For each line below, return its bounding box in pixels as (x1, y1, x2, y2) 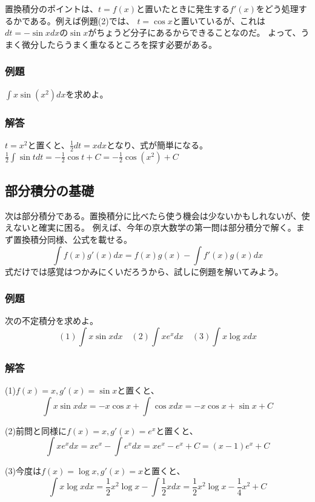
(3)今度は (5, 464, 41, 477)
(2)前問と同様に (5, 424, 67, 437)
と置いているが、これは (172, 14, 265, 27)
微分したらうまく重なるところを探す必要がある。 (21, 38, 217, 50)
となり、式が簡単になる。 (107, 138, 208, 151)
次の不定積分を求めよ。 (5, 314, 98, 327)
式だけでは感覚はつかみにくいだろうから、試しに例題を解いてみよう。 (5, 265, 283, 277)
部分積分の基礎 (5, 181, 94, 200)
